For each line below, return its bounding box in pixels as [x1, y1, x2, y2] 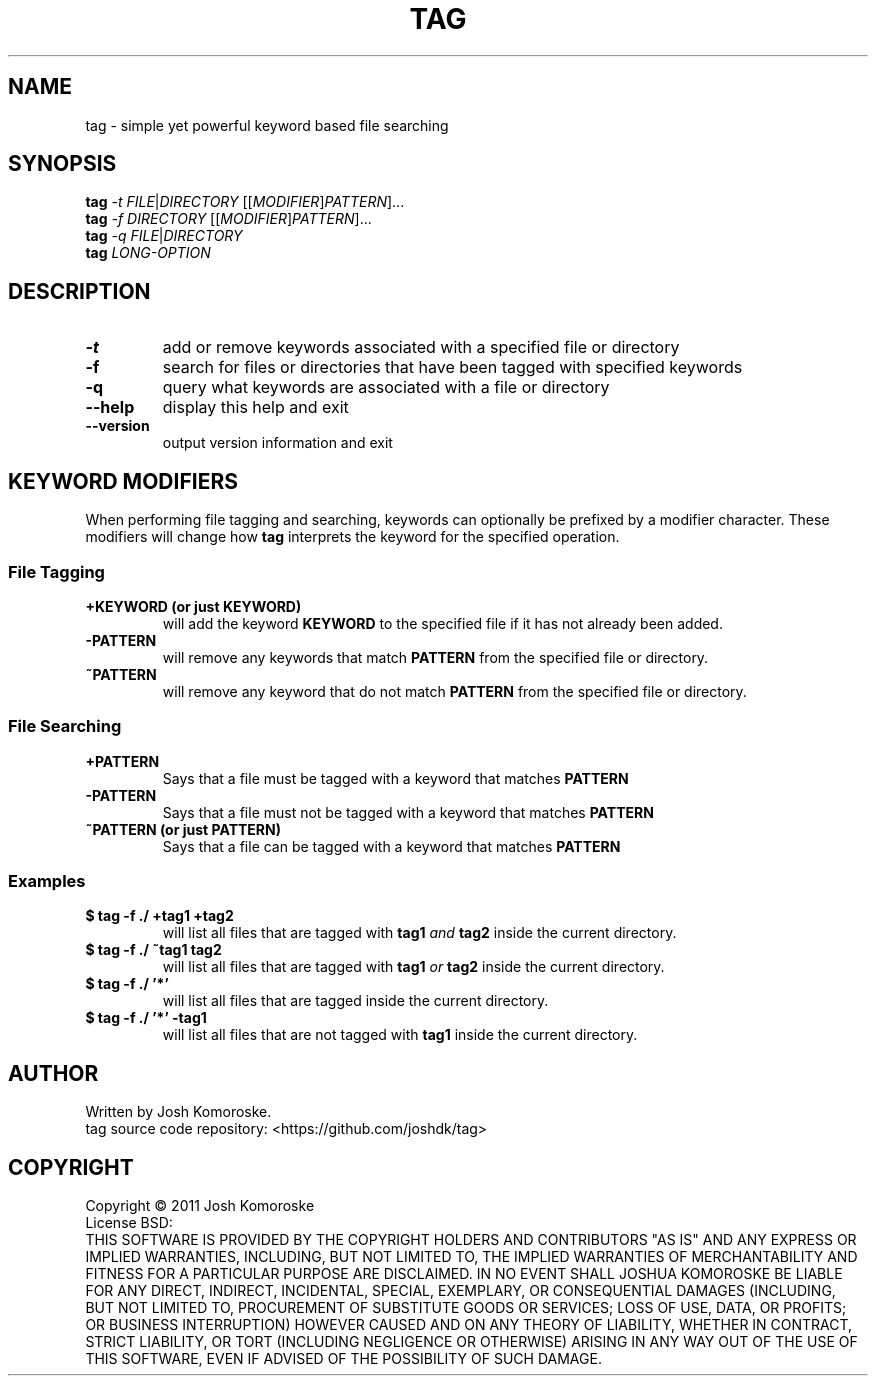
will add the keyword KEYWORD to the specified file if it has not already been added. [162, 614, 723, 632]
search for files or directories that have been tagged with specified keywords [162, 357, 743, 378]
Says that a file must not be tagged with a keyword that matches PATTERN [162, 803, 654, 821]
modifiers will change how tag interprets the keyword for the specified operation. [85, 528, 620, 546]
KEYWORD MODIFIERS [8, 468, 238, 494]
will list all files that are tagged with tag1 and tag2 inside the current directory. [162, 924, 677, 942]
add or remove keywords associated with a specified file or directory [162, 337, 680, 358]
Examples [8, 871, 86, 891]
